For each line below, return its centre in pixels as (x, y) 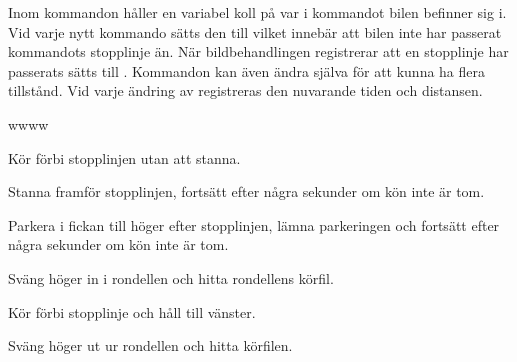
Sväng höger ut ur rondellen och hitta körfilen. (150, 345)
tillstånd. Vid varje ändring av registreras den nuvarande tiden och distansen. (245, 90)
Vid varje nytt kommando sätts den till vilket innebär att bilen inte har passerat (255, 31)
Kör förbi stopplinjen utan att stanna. (124, 157)
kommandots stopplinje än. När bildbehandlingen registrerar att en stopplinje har (258, 51)
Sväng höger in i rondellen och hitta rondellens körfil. (171, 277)
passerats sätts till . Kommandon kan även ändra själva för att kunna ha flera (247, 70)
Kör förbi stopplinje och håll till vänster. (132, 311)
